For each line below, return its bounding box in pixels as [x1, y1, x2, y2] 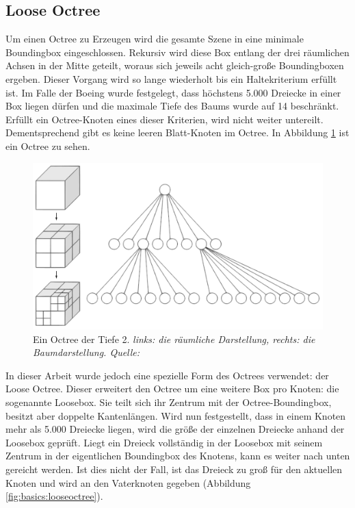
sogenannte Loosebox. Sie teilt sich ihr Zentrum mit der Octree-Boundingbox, [5, 394, 332, 409]
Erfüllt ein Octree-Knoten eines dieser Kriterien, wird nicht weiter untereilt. [5, 112, 324, 126]
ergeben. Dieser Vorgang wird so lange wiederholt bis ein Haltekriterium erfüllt [5, 71, 337, 86]
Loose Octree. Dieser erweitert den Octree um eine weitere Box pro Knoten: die [5, 381, 339, 396]
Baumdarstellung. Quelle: [33, 345, 140, 359]
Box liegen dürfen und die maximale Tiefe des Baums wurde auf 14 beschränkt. [5, 99, 339, 113]
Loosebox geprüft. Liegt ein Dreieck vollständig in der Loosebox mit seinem [5, 435, 323, 449]
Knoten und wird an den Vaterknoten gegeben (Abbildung [5, 475, 251, 490]
